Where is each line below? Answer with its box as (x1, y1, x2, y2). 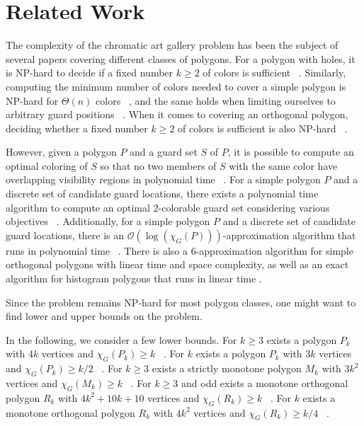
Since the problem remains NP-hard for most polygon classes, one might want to (6, 294, 356, 309)
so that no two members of (100, 158, 217, 173)
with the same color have (229, 158, 338, 173)
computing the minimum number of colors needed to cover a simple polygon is (6, 79, 346, 93)
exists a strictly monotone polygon (152, 361, 302, 376)
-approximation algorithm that (222, 227, 356, 242)
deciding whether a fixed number (6, 120, 148, 135)
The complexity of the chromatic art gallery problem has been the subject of (6, 38, 339, 52)
